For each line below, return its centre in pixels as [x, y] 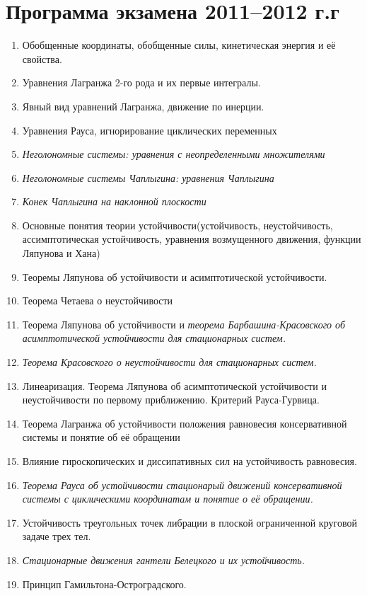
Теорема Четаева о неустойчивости [98, 300]
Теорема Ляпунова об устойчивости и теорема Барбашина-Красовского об [183, 324]
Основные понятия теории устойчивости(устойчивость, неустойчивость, [177, 225]
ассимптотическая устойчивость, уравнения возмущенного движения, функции [192, 239]
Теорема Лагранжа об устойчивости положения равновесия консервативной [185, 423]
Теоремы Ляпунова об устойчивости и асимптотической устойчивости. [175, 276]
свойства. [42, 58]
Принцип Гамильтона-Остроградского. [104, 584]
